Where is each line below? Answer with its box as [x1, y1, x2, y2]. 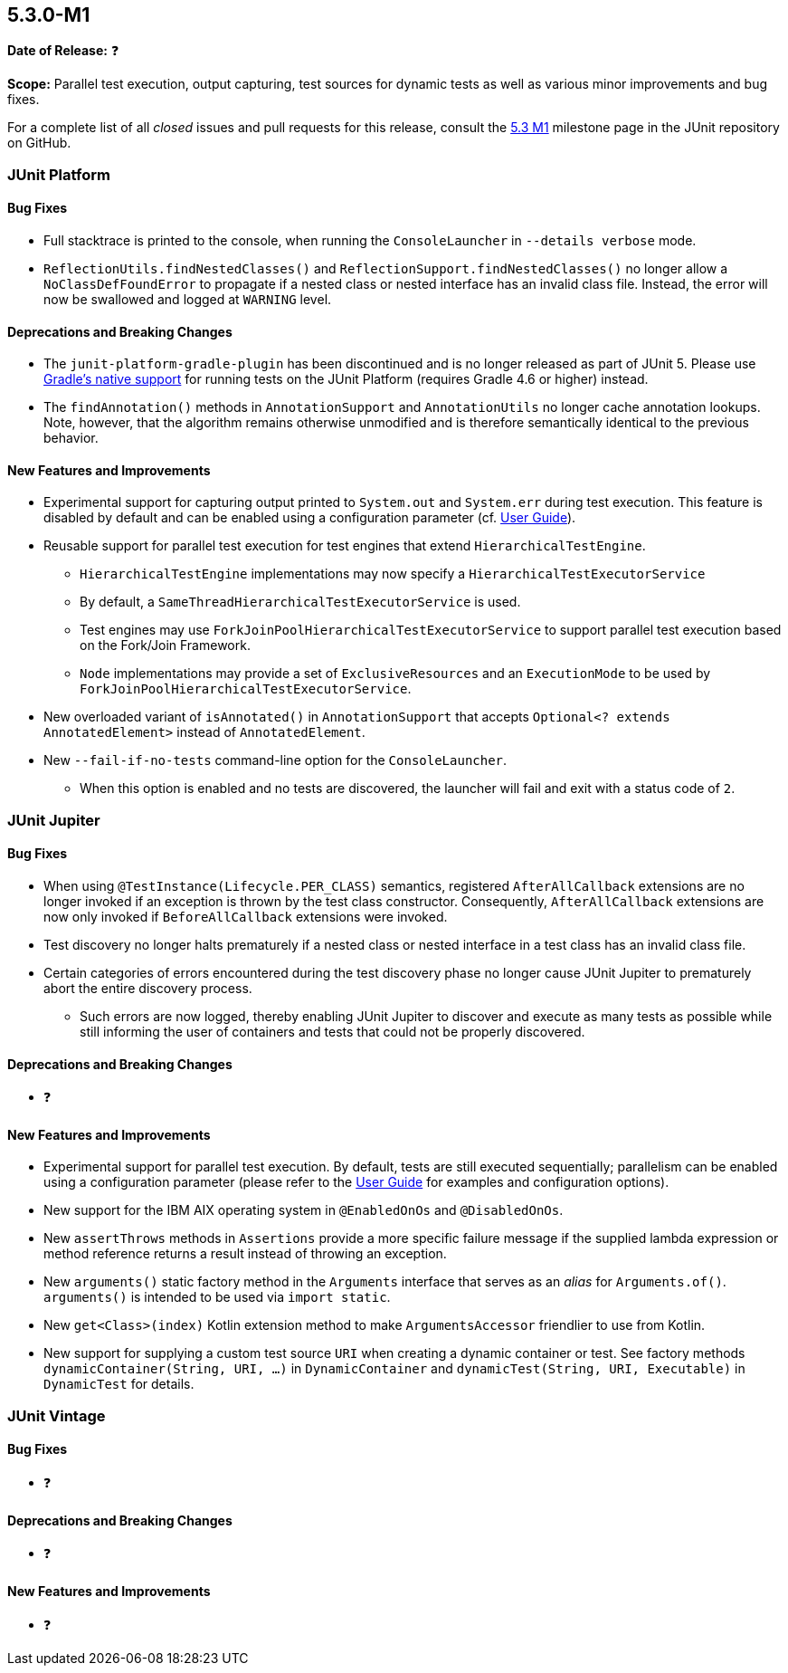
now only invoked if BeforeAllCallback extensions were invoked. [43, 909, 448, 925]
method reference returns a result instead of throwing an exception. [43, 1246, 447, 1262]
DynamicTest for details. [43, 1376, 195, 1392]
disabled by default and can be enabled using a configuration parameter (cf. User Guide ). [43, 510, 576, 526]
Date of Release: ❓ [7, 43, 119, 59]
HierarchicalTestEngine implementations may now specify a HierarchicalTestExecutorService [80, 566, 706, 582]
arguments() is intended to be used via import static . [43, 1289, 391, 1305]
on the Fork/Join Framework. [80, 637, 251, 654]
